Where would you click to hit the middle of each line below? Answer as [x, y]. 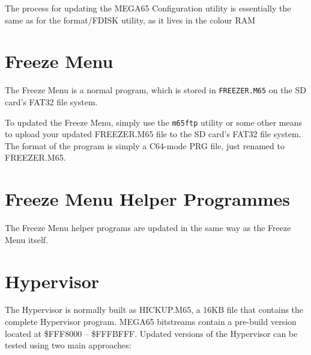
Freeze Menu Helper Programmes [148, 199]
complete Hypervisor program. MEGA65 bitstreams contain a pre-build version [151, 322]
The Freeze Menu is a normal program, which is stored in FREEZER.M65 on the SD [155, 90]
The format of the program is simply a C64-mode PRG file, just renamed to [145, 145]
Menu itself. [27, 239]
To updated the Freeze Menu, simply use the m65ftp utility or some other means [154, 122]
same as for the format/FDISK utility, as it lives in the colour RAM [130, 20]
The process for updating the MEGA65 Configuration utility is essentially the [148, 8]
